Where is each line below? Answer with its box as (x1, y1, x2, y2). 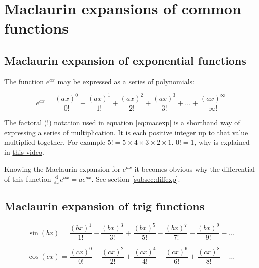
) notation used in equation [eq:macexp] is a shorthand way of (49, 117, 240, 127)
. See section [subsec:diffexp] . (91, 173, 180, 184)
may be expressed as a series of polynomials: (57, 76, 195, 86)
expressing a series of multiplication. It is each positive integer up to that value (4, 127, 248, 137)
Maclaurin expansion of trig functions (4, 198, 205, 214)
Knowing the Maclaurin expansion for (4, 164, 121, 174)
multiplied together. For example (4, 137, 105, 147)
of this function (4, 173, 51, 184)
